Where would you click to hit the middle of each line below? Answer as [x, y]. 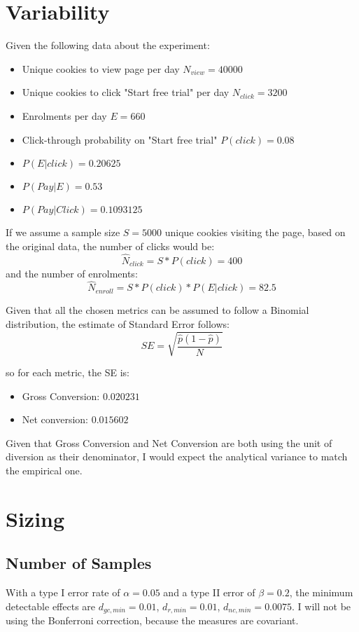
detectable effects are [51, 606]
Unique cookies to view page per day [101, 68]
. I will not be [322, 606]
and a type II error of [209, 592]
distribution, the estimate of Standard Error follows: [118, 323]
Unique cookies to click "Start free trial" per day [126, 92]
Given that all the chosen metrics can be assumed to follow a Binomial [157, 310]
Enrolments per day [64, 115]
